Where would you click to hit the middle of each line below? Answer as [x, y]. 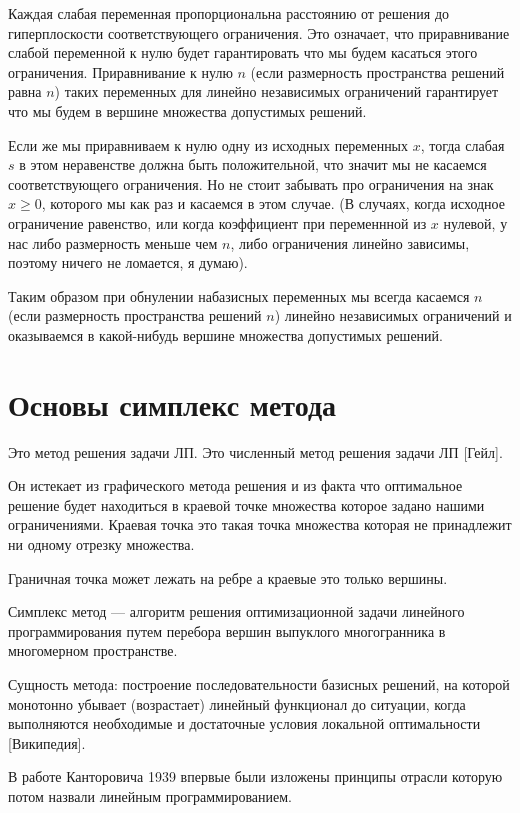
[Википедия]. [47, 742]
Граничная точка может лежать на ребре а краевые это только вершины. [228, 577]
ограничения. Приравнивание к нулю [120, 71]
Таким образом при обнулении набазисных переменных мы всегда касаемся [239, 295]
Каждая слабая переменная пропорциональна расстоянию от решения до [229, 13]
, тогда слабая [462, 144]
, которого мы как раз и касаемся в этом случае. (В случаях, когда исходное [273, 203]
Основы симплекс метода [172, 403]
